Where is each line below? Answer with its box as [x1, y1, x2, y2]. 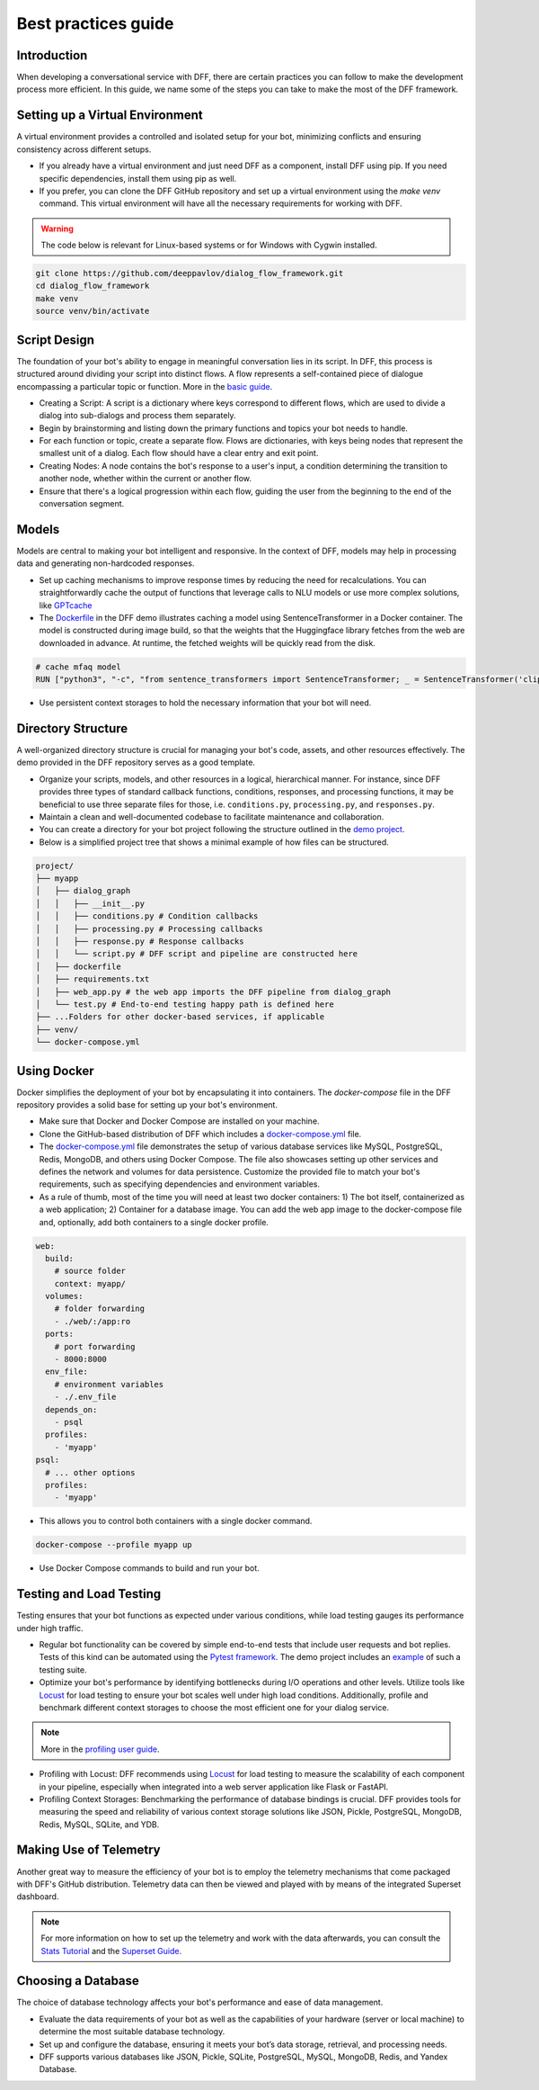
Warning [40, 223, 74, 234]
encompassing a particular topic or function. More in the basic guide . [16, 381, 273, 391]
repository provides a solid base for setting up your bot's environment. [16, 1099, 278, 1110]
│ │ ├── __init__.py [35, 898, 146, 909]
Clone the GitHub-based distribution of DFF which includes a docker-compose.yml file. [39, 1128, 362, 1139]
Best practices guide [16, 13, 174, 33]
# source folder [54, 1266, 126, 1277]
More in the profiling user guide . [40, 1744, 160, 1754]
